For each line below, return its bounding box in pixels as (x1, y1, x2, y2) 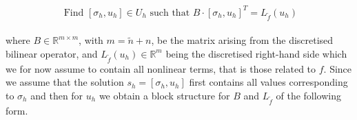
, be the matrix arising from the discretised (151, 33, 334, 47)
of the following (276, 88, 342, 102)
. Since (323, 61, 352, 75)
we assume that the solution (6, 75, 124, 89)
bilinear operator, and (6, 46, 98, 60)
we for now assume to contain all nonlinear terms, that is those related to (6, 61, 316, 75)
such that (150, 8, 190, 18)
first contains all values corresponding (189, 75, 348, 89)
